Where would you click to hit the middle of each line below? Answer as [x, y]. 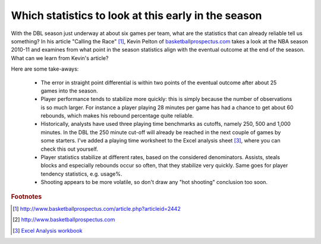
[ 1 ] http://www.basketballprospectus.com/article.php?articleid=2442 [97, 208]
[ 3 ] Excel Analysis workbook [48, 230]
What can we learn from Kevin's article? [60, 58]
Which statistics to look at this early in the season [136, 15]
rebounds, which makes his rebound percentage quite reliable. [117, 116]
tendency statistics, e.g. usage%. [81, 174]
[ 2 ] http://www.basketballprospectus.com [64, 220]
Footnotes [26, 197]
